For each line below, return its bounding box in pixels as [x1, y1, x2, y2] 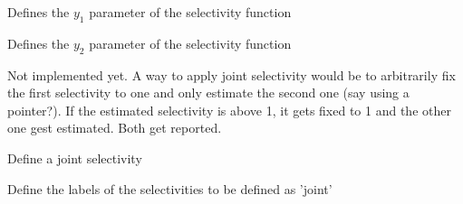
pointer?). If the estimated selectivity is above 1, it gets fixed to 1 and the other [7, 100, 451, 119]
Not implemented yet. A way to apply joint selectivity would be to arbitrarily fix [7, 65, 456, 84]
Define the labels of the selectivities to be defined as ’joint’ [7, 179, 333, 198]
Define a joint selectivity [7, 148, 142, 167]
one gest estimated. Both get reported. [7, 118, 222, 137]
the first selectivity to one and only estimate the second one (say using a [7, 83, 410, 102]
